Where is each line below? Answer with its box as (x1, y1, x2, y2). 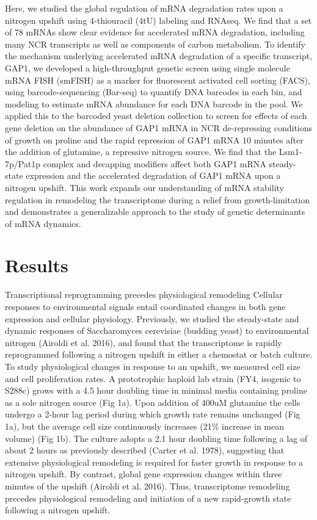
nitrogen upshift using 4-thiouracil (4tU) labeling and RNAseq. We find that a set (5, 13, 312, 26)
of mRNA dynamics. (5, 217, 81, 229)
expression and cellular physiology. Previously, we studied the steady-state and (5, 312, 299, 325)
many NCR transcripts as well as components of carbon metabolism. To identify (5, 37, 305, 50)
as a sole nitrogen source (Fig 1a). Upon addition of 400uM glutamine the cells (5, 395, 301, 408)
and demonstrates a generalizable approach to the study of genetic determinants (5, 205, 305, 218)
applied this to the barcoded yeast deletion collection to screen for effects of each (5, 109, 307, 122)
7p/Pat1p (5, 157, 41, 170)
